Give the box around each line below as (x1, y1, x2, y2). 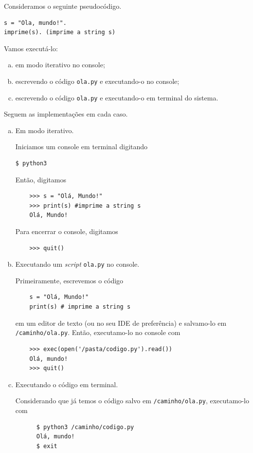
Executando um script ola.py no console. (15, 259, 140, 269)
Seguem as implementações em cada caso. (4, 109, 128, 119)
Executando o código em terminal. (15, 379, 118, 389)
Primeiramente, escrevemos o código (15, 275, 124, 285)
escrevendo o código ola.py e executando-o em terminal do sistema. (15, 92, 218, 102)
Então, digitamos (15, 174, 66, 184)
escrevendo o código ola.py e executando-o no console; (15, 76, 180, 86)
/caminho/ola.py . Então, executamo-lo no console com (15, 327, 181, 337)
